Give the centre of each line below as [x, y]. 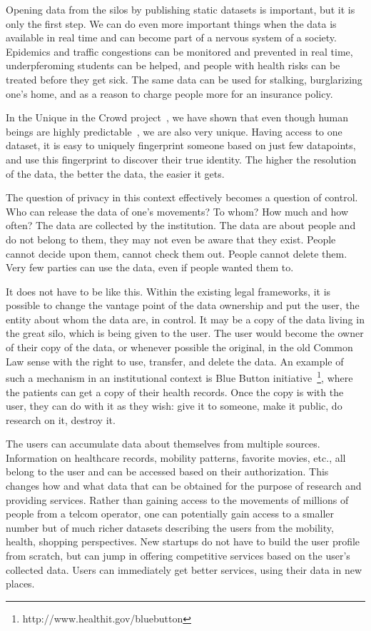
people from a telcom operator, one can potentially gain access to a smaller [170, 514]
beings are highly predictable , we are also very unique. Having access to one [174, 131]
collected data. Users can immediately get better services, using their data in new [184, 569]
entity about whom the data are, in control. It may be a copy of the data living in [185, 319]
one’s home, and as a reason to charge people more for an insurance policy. [169, 93]
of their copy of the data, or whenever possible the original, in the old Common [179, 347]
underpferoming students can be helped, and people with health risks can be [173, 65]
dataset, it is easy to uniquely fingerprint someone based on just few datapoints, [181, 145]
